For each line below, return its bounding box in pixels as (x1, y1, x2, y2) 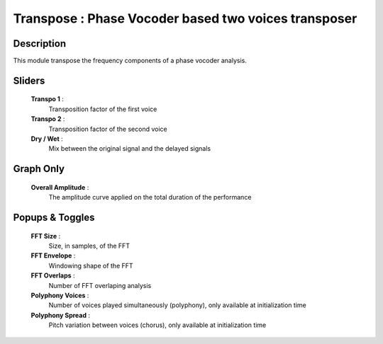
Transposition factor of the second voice (48, 125, 167, 133)
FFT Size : (30, 231, 61, 240)
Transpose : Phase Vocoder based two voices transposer (13, 11, 357, 26)
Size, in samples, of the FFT (48, 241, 131, 251)
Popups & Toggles (13, 212, 95, 224)
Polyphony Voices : (30, 291, 89, 299)
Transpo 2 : (30, 115, 65, 123)
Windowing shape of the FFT (48, 261, 134, 270)
